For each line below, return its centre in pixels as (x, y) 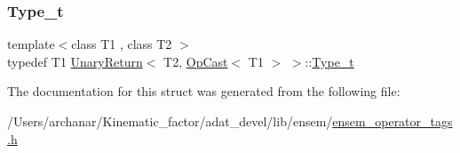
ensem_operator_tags (393, 121)
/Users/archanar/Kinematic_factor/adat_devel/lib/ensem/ (170, 121)
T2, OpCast (196, 61)
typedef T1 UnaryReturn (75, 61)
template (31, 44)
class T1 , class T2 (122, 44)
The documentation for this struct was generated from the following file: (204, 91)
